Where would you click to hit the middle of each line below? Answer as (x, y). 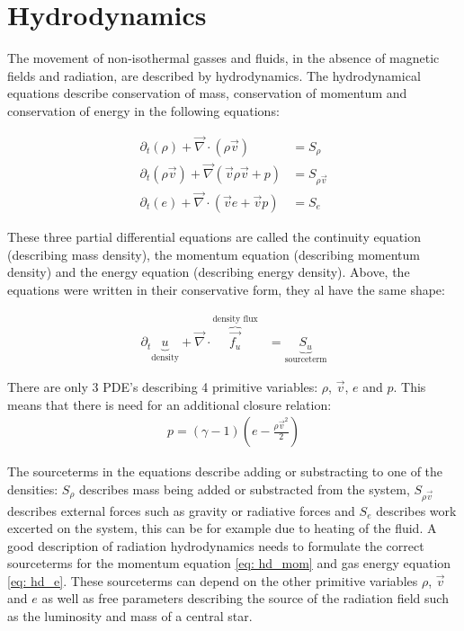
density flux (235, 319)
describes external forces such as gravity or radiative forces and (181, 510)
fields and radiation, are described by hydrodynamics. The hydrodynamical (214, 75)
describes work (416, 510)
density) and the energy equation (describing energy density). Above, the (209, 272)
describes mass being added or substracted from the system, (244, 489)
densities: (33, 489)
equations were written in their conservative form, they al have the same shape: (226, 289)
